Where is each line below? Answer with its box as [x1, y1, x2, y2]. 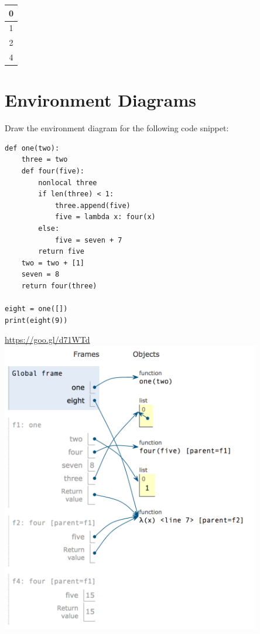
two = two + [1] [21, 258, 85, 267]
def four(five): [21, 167, 85, 176]
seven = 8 [21, 270, 60, 279]
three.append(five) [54, 201, 131, 210]
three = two [21, 155, 68, 164]
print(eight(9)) [5, 316, 68, 325]
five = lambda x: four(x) [54, 213, 156, 221]
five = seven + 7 [54, 236, 122, 244]
